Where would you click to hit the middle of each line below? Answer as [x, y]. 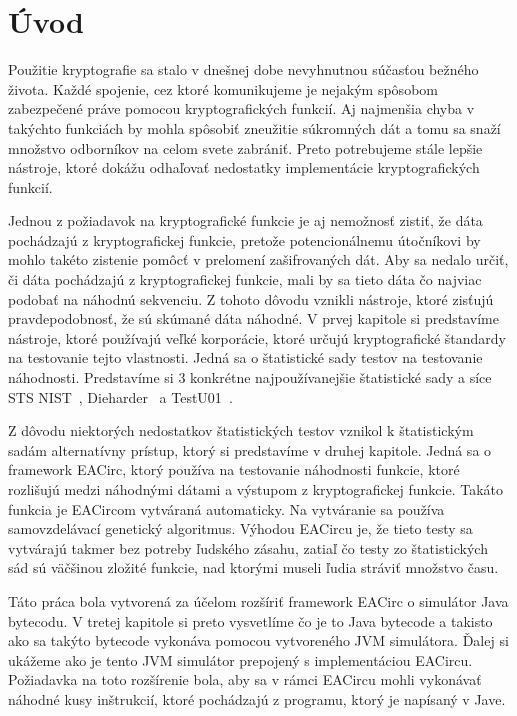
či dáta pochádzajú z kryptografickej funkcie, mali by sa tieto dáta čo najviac [245, 279]
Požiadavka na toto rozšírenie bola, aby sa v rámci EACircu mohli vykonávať [245, 679]
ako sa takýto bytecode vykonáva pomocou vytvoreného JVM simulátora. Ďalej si [258, 640]
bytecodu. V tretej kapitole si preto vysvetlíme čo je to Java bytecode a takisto [250, 620]
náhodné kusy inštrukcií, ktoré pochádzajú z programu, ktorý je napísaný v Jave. [257, 698]
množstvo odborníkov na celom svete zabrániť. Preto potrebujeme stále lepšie [245, 147]
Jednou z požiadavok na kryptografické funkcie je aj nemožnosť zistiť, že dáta [245, 220]
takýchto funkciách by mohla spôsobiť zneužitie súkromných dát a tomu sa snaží [254, 127]
